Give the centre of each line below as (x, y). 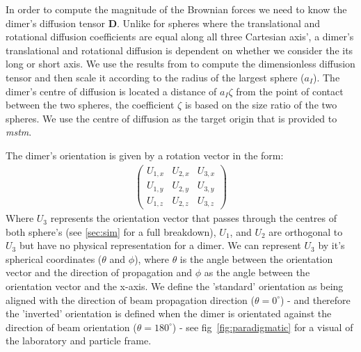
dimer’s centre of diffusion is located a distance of (111, 91)
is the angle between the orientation (256, 258)
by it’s (331, 245)
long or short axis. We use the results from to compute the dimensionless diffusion (180, 64)
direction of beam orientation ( (71, 327)
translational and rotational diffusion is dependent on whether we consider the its (179, 50)
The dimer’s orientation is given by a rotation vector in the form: (145, 155)
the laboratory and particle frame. (79, 341)
